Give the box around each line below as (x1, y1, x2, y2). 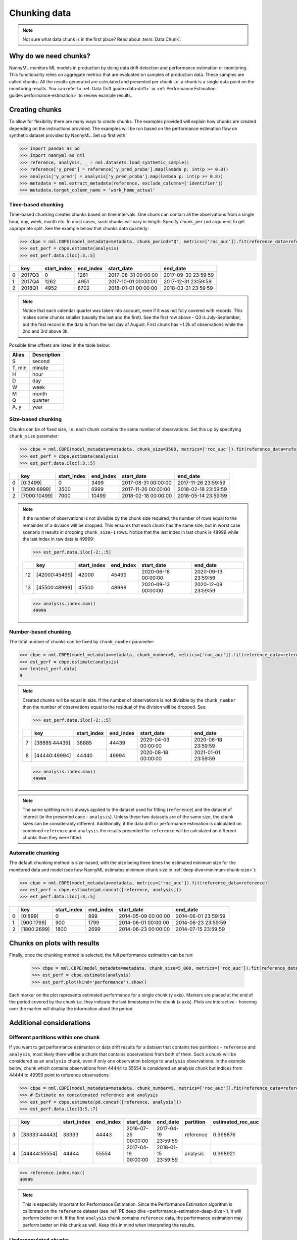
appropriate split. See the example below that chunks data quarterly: (9, 225, 149, 231)
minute (32, 365, 49, 372)
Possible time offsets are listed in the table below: (9, 342, 111, 348)
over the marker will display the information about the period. (9, 1006, 134, 1012)
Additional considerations (9, 1019, 91, 1027)
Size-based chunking (9, 416, 62, 423)
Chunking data (9, 7, 71, 18)
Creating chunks (9, 106, 62, 114)
